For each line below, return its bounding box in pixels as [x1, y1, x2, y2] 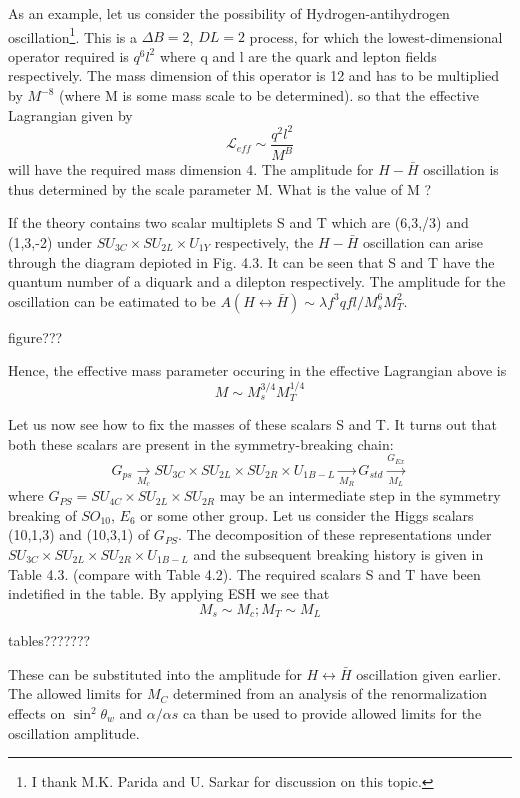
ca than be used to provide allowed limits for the [182, 703, 482, 724]
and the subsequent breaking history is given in [193, 544, 484, 565]
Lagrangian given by [8, 104, 133, 125]
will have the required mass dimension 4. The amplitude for [8, 159, 374, 180]
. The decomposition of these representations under [177, 524, 492, 545]
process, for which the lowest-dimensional [249, 26, 503, 47]
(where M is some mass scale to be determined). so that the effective [59, 85, 480, 106]
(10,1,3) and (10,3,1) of [8, 524, 150, 545]
